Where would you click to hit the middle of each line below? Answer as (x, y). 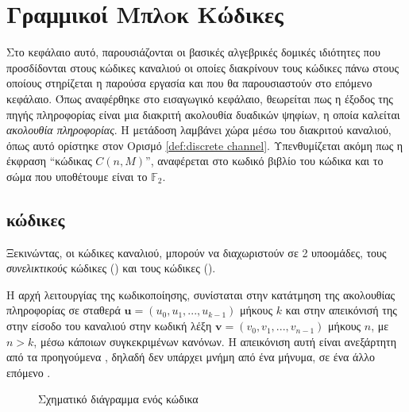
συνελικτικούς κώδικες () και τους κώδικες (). (111, 268)
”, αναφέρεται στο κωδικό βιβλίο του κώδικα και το (264, 161)
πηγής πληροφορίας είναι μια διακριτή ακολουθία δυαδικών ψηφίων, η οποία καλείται (203, 114)
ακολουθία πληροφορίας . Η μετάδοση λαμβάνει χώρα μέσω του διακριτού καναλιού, (199, 130)
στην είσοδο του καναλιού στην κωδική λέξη (109, 326)
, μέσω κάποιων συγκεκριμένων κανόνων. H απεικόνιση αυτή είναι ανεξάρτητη (215, 341)
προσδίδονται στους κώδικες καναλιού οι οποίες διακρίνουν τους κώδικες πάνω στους (203, 67)
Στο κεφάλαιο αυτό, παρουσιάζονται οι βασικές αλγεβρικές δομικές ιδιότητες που (193, 52)
